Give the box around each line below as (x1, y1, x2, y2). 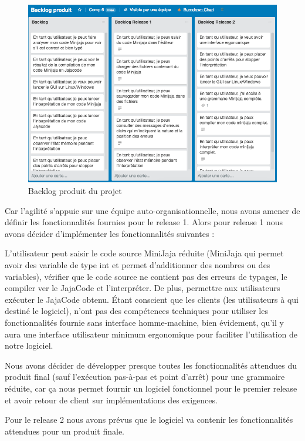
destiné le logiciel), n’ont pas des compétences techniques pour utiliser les (5, 305, 268, 317)
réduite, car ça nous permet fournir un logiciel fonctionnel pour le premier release (5, 382, 297, 394)
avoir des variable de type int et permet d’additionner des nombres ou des (5, 258, 270, 270)
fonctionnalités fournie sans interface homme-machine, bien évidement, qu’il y (5, 316, 284, 328)
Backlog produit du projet (28, 185, 122, 197)
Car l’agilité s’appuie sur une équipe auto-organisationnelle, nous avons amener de (5, 204, 300, 216)
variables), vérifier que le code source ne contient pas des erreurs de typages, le (5, 270, 287, 282)
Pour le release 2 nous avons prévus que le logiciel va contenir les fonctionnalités (5, 413, 293, 426)
